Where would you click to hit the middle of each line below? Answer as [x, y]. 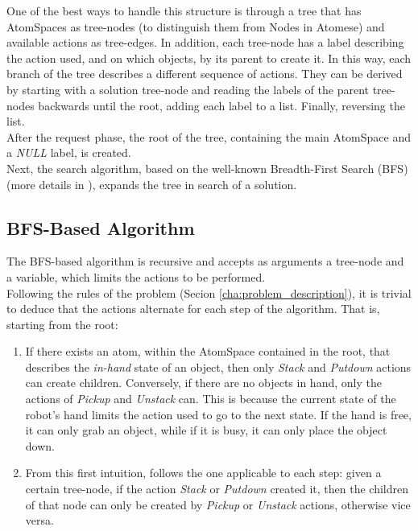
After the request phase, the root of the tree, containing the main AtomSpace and [209, 136]
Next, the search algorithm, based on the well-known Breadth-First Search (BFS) [207, 168]
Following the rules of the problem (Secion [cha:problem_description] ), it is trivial [209, 292]
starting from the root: [62, 324]
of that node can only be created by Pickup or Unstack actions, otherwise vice [218, 504]
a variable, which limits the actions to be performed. [136, 276]
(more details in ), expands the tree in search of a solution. [152, 184]
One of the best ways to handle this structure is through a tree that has [184, 10]
